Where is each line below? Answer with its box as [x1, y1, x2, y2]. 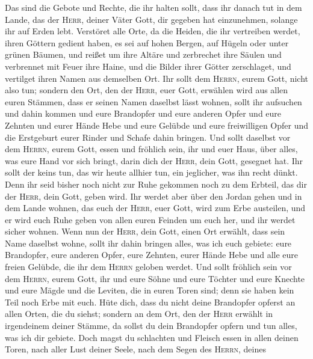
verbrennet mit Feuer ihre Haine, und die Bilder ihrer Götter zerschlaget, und [5, 60, 291, 72]
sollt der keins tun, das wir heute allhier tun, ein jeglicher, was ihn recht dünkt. [5, 166, 298, 179]
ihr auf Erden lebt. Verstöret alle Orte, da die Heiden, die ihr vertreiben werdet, [5, 25, 300, 37]
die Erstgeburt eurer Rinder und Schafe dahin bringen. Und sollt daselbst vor [5, 130, 291, 143]
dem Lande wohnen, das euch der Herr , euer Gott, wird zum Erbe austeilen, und [5, 201, 306, 214]
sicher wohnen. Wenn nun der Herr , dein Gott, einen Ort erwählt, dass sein [5, 225, 285, 238]
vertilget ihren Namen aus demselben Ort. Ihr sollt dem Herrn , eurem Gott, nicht [5, 72, 308, 84]
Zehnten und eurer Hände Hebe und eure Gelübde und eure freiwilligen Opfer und [5, 118, 309, 131]
